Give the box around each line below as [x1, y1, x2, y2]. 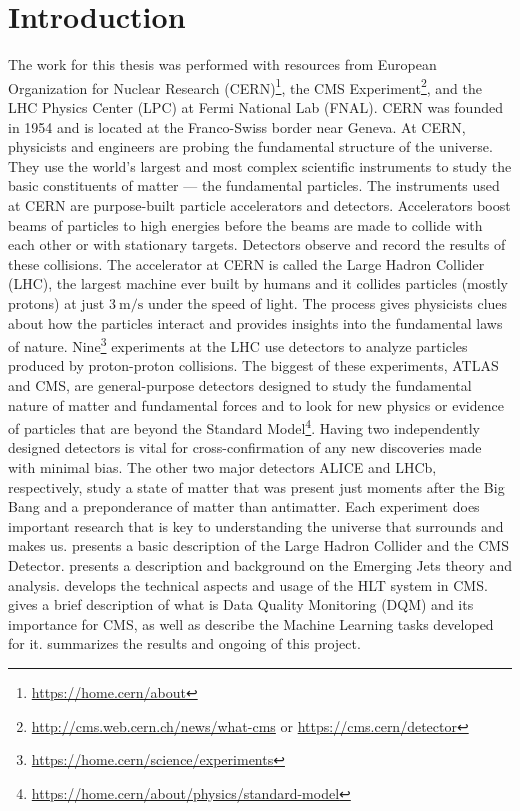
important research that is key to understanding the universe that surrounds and [8, 515, 504, 536]
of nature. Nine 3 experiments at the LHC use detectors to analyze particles [8, 333, 468, 356]
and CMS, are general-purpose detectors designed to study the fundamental [8, 374, 472, 395]
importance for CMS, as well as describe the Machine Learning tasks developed [8, 613, 494, 634]
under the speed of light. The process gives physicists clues [147, 292, 508, 313]
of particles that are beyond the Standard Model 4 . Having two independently [8, 415, 481, 438]
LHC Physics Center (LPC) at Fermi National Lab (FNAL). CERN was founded [8, 96, 503, 117]
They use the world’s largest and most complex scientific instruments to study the [8, 155, 512, 176]
